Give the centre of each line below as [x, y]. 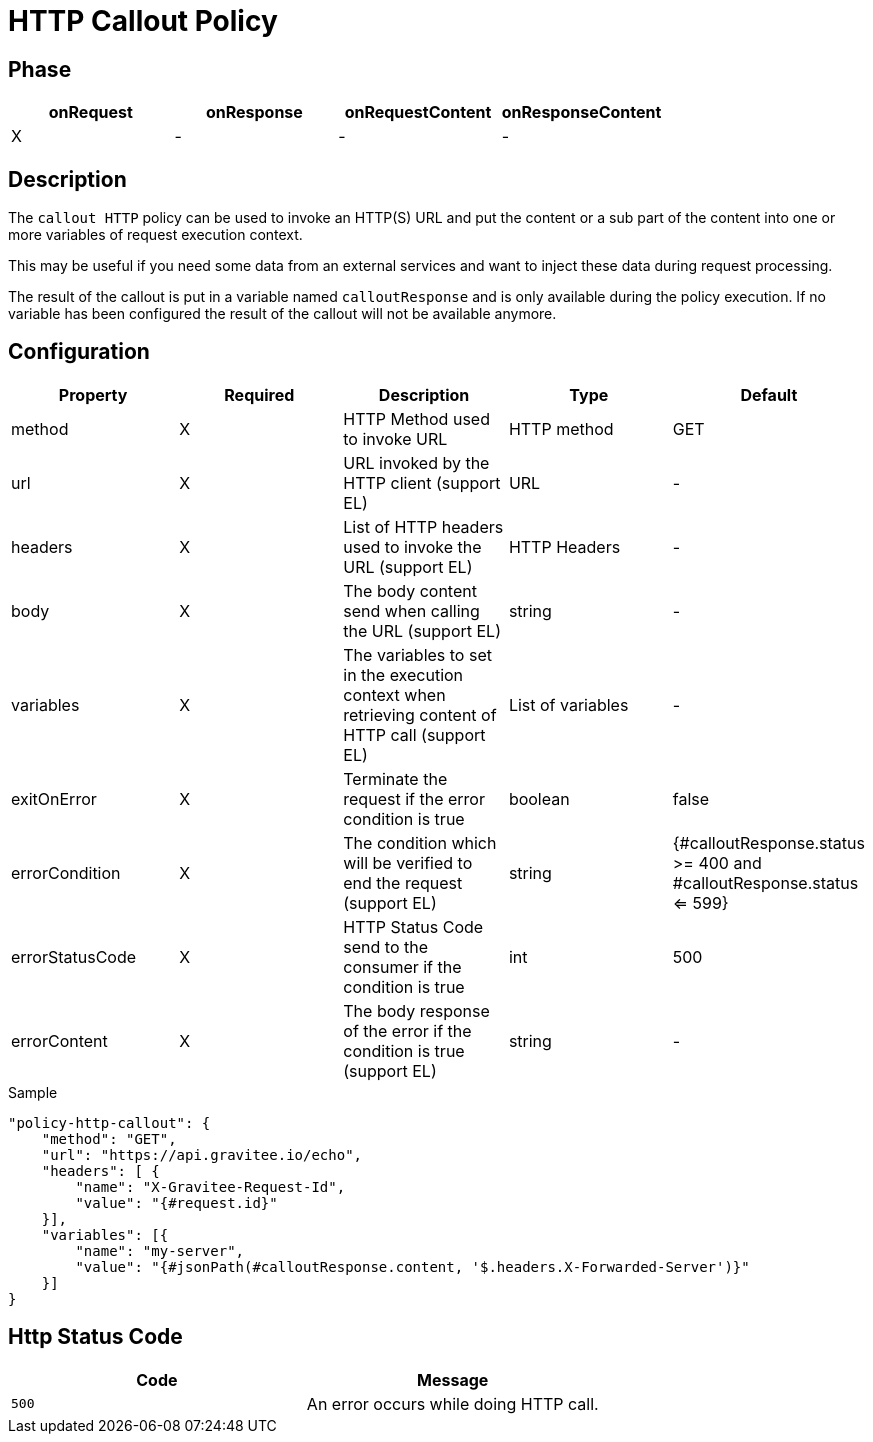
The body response [416, 1010]
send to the [385, 946]
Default [769, 394]
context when [394, 694]
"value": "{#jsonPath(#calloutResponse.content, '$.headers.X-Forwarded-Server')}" [412, 1266]
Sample [33, 1092]
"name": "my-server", [160, 1250]
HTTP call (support [414, 734]
